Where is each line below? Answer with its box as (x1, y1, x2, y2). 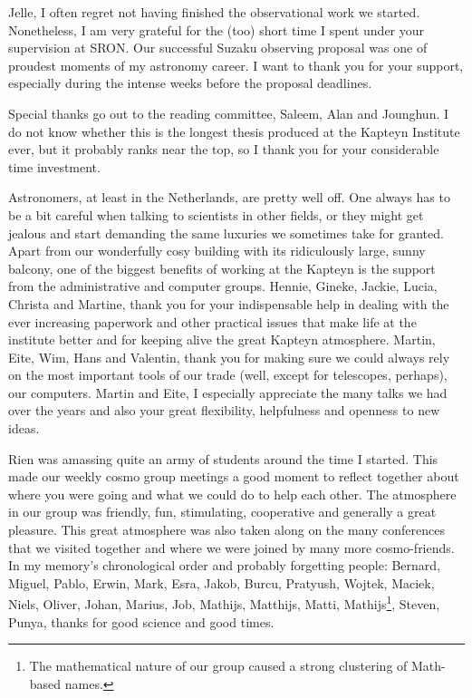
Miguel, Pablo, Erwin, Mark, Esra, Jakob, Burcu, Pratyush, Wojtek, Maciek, (8, 573, 435, 592)
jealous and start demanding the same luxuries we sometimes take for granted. (8, 223, 444, 242)
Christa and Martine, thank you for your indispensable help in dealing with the (8, 294, 449, 313)
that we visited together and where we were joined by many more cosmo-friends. (8, 538, 455, 557)
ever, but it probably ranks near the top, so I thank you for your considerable (8, 140, 439, 159)
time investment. (8, 157, 101, 176)
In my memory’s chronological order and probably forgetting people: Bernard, (8, 556, 441, 575)
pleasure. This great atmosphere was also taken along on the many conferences (8, 520, 446, 539)
